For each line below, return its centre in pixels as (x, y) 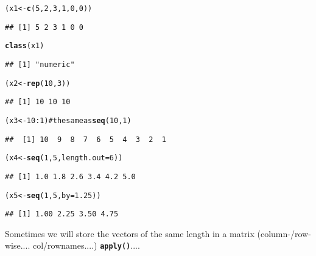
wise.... (18, 245)
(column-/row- (284, 233)
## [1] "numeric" (40, 64)
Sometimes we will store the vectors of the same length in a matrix (130, 233)
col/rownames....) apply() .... (86, 245)
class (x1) (25, 46)
